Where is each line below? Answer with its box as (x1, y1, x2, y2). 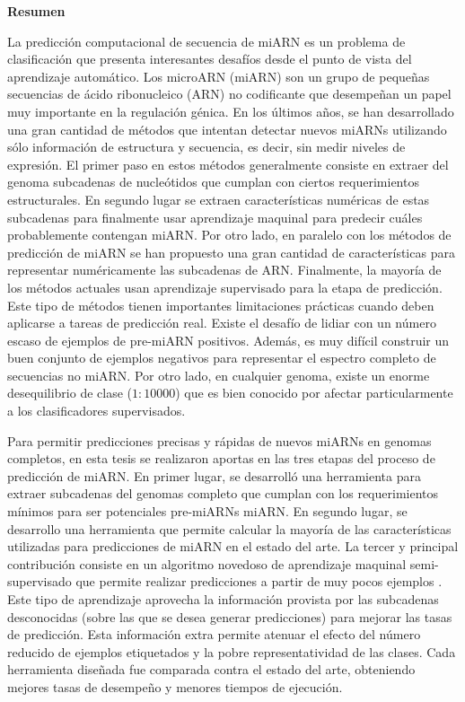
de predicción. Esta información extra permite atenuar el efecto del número (7, 625, 421, 644)
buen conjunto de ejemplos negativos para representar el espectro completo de (7, 348, 436, 367)
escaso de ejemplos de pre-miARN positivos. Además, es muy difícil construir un (7, 330, 450, 349)
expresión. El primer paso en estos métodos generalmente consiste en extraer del (7, 154, 449, 173)
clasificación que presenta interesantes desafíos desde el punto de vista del (7, 49, 412, 68)
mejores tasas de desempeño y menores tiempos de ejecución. (7, 677, 343, 696)
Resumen (7, 2, 66, 20)
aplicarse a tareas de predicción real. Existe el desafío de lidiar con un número (7, 313, 436, 332)
